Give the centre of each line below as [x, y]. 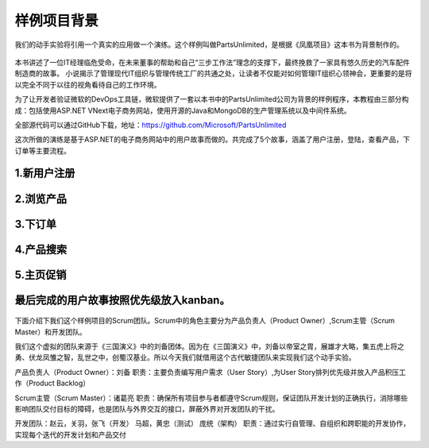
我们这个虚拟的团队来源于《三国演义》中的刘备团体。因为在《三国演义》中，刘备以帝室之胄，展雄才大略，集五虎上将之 [209, 346]
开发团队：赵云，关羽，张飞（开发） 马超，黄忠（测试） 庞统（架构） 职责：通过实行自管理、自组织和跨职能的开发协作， [213, 423]
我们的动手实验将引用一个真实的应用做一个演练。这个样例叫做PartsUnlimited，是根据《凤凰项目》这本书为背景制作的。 [209, 44]
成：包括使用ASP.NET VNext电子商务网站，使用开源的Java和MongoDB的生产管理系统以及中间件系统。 [183, 110]
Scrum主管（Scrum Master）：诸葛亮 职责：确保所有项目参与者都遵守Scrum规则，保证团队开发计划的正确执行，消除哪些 [211, 398]
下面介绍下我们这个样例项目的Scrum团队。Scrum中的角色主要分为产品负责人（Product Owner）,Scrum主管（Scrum [205, 321]
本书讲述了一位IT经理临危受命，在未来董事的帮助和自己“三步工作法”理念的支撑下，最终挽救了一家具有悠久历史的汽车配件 [213, 62]
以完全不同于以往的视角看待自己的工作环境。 [88, 84]
